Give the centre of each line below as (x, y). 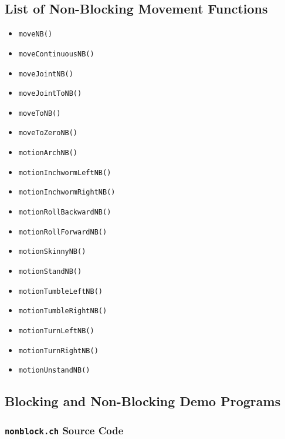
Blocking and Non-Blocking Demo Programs (143, 401)
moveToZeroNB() (48, 133)
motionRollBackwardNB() (65, 212)
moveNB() (35, 34)
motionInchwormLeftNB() (65, 172)
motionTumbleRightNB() (63, 311)
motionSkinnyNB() (52, 252)
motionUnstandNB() (54, 371)
